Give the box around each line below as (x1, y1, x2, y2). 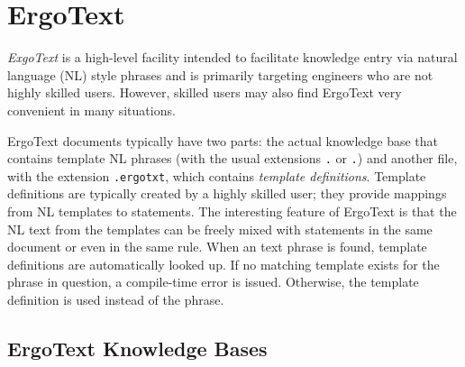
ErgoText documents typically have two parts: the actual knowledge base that (7, 131, 439, 150)
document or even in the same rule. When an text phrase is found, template (7, 237, 427, 256)
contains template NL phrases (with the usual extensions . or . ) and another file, (7, 149, 458, 168)
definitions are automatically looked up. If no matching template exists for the (7, 254, 440, 273)
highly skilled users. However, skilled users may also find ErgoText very (7, 83, 402, 102)
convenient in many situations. (7, 100, 176, 119)
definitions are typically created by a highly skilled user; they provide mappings (7, 184, 447, 203)
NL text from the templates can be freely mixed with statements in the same (7, 219, 433, 238)
